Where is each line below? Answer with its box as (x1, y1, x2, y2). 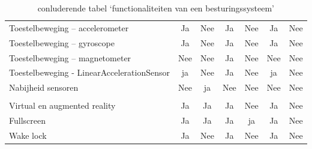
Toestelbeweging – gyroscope (9, 36, 115, 49)
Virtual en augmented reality (9, 99, 116, 112)
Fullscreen (9, 114, 46, 127)
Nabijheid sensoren (9, 81, 79, 94)
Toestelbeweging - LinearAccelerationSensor (9, 66, 170, 79)
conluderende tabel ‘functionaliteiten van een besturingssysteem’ (37, 2, 274, 14)
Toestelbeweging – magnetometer (9, 51, 131, 64)
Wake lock (9, 129, 47, 141)
